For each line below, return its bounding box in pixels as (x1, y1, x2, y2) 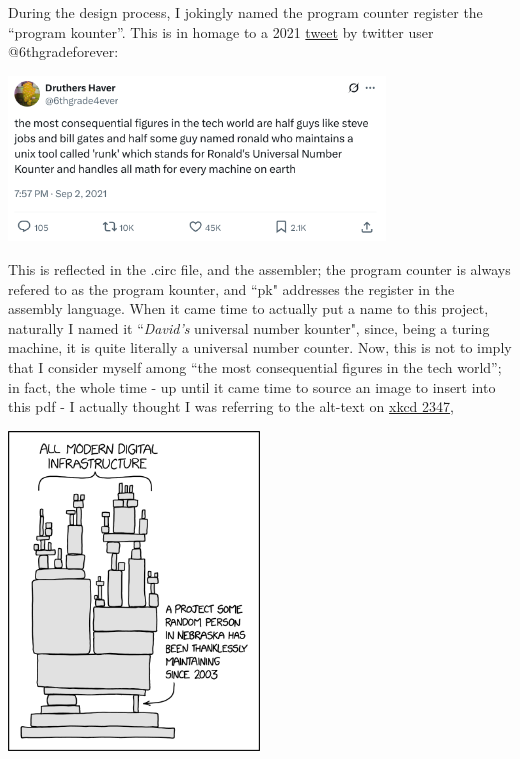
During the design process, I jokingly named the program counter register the (8, 2, 483, 22)
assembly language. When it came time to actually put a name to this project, (8, 298, 489, 319)
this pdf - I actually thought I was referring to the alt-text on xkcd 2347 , (8, 396, 454, 417)
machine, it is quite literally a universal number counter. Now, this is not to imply (8, 337, 512, 358)
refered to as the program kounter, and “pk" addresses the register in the (8, 278, 455, 299)
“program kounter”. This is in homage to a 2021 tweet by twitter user (8, 21, 434, 42)
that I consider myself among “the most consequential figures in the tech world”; (8, 356, 502, 377)
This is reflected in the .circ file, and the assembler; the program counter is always (8, 259, 511, 280)
